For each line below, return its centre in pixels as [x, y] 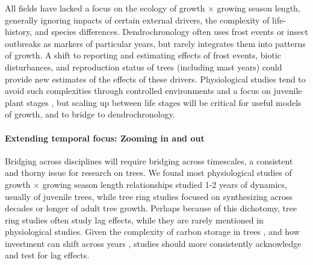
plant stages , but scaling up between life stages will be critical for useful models [153, 102]
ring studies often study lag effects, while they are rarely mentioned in [134, 220]
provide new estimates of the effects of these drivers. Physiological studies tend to [155, 79]
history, [19, 32]
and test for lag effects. [47, 255]
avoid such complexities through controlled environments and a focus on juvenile [153, 91]
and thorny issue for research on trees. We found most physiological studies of [148, 173]
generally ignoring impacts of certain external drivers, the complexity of [137, 20]
